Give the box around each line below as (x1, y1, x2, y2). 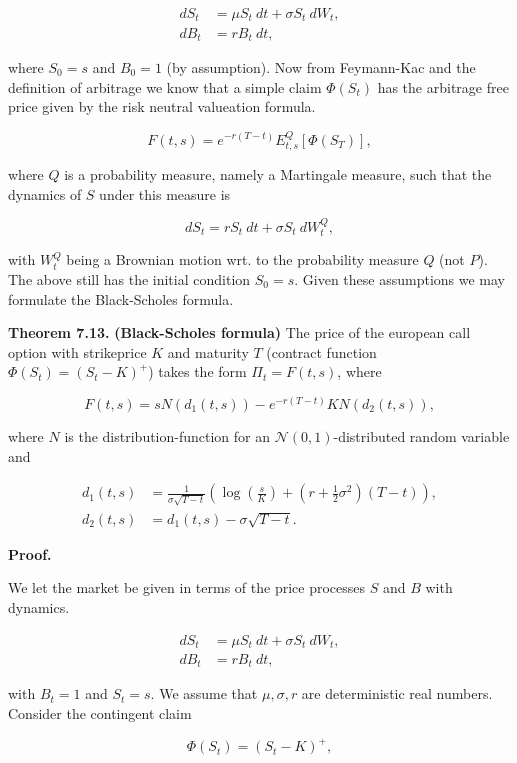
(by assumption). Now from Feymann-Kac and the (166, 56, 476, 77)
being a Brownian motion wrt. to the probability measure (66, 249, 419, 270)
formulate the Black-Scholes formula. (8, 288, 234, 309)
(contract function (266, 341, 377, 362)
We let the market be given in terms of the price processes (8, 577, 366, 598)
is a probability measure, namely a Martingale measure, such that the (64, 163, 492, 184)
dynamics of (8, 183, 82, 204)
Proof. (8, 543, 52, 564)
